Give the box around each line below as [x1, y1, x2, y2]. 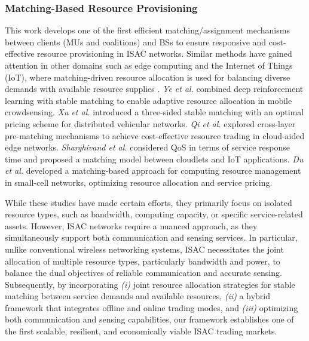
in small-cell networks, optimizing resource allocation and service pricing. [5, 176, 273, 188]
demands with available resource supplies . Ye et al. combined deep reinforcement [5, 82, 304, 95]
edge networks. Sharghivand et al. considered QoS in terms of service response [5, 141, 290, 153]
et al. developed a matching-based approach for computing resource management [5, 164, 301, 177]
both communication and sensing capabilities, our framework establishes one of [5, 313, 294, 325]
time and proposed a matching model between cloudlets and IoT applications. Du [5, 152, 304, 165]
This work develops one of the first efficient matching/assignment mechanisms [5, 24, 290, 36]
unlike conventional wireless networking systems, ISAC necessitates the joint [5, 242, 284, 255]
